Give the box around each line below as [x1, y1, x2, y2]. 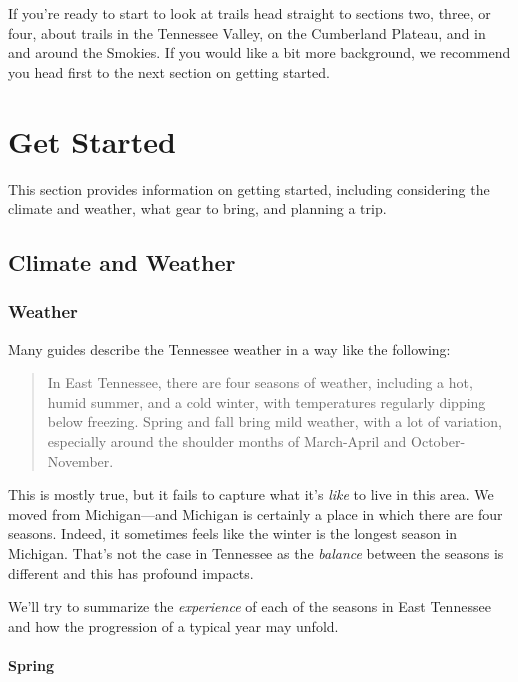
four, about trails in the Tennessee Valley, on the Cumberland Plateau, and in [8, 22, 486, 43]
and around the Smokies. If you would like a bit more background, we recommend [8, 42, 511, 63]
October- [411, 431, 466, 452]
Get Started [8, 120, 176, 161]
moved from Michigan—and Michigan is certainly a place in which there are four [8, 503, 503, 524]
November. [47, 450, 114, 471]
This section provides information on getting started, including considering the [8, 178, 490, 199]
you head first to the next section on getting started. [8, 61, 330, 82]
